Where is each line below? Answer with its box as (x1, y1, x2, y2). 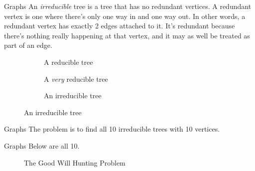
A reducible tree (44, 56, 93, 67)
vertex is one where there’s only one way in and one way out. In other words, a (4, 10, 246, 21)
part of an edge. (4, 40, 52, 50)
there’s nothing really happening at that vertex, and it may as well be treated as (4, 30, 250, 40)
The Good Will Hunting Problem (24, 157, 126, 168)
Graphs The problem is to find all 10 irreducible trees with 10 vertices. (4, 124, 220, 134)
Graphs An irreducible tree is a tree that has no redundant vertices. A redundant (4, 1, 252, 11)
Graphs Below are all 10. (4, 140, 80, 151)
